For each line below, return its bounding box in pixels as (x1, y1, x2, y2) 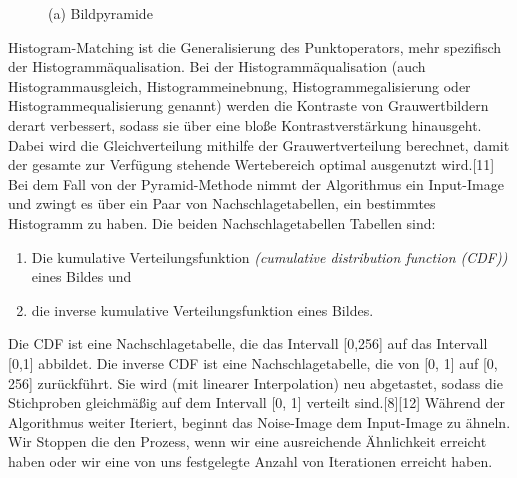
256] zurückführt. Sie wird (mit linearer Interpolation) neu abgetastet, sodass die (8, 372, 503, 393)
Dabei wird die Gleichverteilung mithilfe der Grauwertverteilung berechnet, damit (8, 134, 510, 155)
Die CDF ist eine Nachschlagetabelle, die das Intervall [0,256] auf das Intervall (8, 333, 488, 354)
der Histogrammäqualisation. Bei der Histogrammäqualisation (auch (8, 56, 426, 77)
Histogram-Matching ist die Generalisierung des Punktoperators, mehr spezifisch (8, 36, 502, 57)
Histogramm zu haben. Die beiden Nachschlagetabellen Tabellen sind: (8, 212, 436, 233)
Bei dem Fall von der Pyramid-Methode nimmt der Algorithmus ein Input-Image (8, 173, 504, 194)
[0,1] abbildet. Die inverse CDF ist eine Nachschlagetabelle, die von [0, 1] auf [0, (8, 352, 498, 373)
